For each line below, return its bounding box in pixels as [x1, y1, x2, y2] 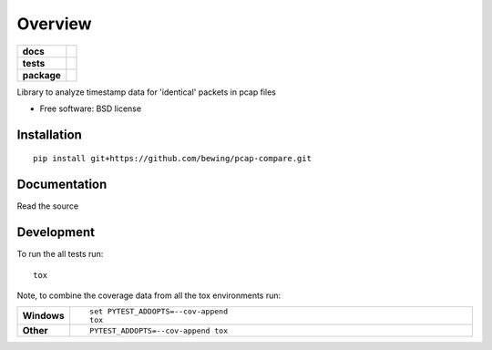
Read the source [16, 201, 79, 211]
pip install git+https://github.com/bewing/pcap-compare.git [33, 153, 312, 164]
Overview [16, 14, 92, 34]
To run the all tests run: [16, 249, 104, 260]
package [22, 68, 61, 81]
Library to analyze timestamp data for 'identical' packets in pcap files [16, 87, 277, 98]
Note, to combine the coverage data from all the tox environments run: [16, 290, 282, 301]
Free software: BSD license [39, 103, 141, 114]
